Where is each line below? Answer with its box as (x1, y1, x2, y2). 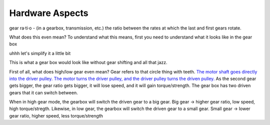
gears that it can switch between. (9, 89, 78, 95)
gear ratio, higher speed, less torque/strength (9, 112, 103, 118)
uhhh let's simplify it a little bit (9, 50, 71, 56)
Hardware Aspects (9, 7, 88, 18)
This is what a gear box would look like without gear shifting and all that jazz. (9, 59, 167, 65)
